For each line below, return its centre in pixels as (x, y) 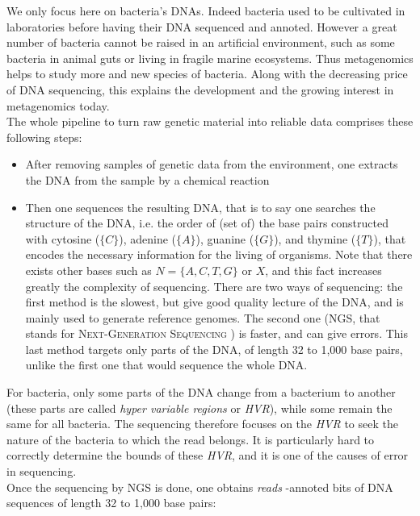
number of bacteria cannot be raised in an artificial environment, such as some (201, 42)
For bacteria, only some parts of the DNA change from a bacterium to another (201, 392)
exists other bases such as (88, 270)
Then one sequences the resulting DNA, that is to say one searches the (200, 207)
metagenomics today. (58, 105)
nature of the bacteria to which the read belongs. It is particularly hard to (191, 439)
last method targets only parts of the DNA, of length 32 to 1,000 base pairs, (214, 349)
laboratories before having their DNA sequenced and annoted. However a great (202, 26)
